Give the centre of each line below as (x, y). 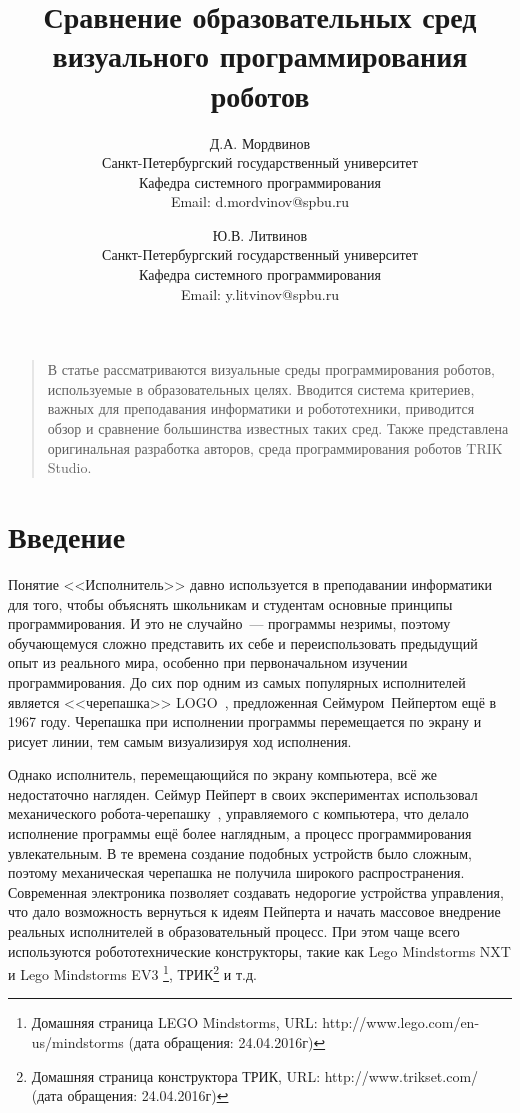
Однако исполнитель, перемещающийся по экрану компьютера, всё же (222, 774)
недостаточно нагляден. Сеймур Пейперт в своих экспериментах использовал (243, 793)
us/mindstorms (77, 1042)
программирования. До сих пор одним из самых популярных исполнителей (237, 681)
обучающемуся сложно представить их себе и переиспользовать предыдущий (243, 642)
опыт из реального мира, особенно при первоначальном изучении (208, 662)
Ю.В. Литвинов (260, 234)
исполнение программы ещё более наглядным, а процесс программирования (240, 833)
